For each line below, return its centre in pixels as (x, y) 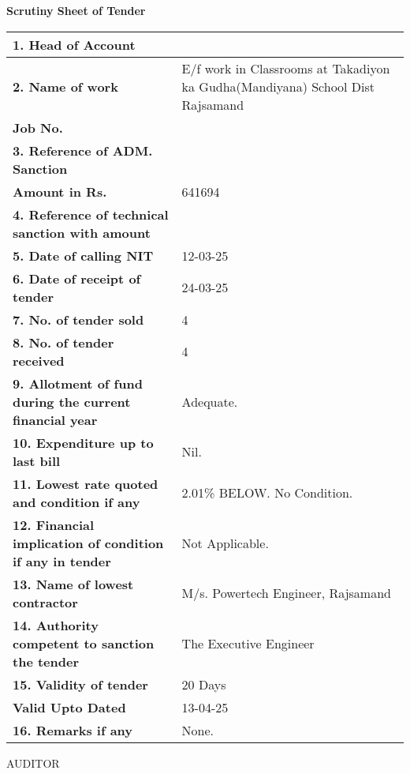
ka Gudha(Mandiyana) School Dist (278, 86)
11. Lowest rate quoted (86, 483)
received (39, 360)
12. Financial (54, 524)
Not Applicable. (225, 543)
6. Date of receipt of (77, 278)
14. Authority (56, 625)
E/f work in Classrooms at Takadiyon (286, 68)
